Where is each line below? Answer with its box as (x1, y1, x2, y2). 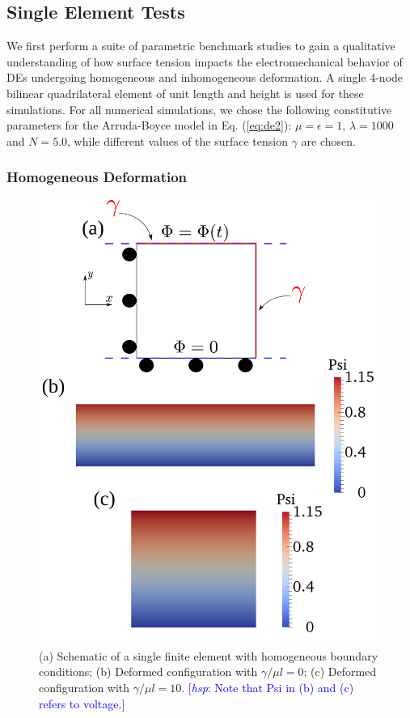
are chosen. (301, 132, 356, 149)
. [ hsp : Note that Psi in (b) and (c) (181, 678, 354, 695)
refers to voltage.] (39, 695, 125, 712)
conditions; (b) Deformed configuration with (39, 663, 258, 680)
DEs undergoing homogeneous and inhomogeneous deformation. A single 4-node (6, 69, 404, 86)
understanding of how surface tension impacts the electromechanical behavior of (6, 53, 403, 70)
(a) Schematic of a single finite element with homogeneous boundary (39, 647, 378, 664)
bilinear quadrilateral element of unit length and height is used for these (6, 84, 364, 101)
